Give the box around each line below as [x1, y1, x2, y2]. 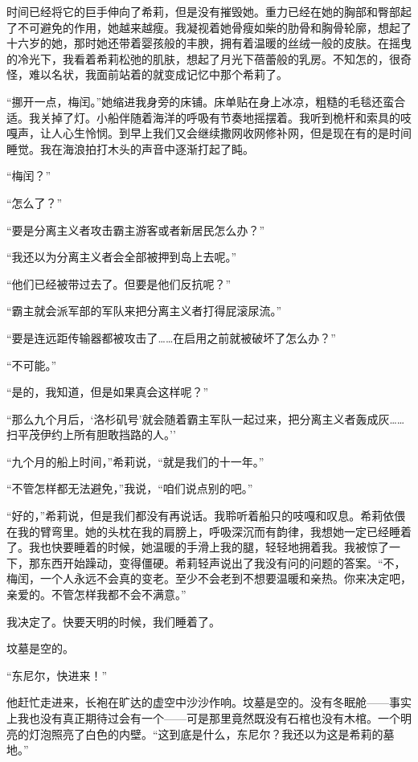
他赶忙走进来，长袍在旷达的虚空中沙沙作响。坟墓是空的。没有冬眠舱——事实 [6, 694, 412, 711]
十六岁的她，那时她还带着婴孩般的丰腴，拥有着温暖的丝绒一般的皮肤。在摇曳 [6, 35, 412, 51]
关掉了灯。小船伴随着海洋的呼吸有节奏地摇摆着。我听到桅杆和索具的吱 [39, 109, 412, 125]
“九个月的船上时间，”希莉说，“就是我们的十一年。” [6, 453, 264, 469]
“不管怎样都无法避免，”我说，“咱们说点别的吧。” [6, 480, 253, 497]
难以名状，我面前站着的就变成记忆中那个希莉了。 [28, 66, 288, 83]
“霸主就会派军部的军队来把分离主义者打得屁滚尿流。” [6, 302, 282, 319]
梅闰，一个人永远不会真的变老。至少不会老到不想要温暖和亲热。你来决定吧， [6, 570, 412, 587]
